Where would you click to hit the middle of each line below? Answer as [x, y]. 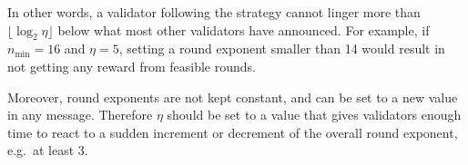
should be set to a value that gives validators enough [314, 115]
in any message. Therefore [80, 115]
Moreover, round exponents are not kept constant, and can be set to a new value [233, 97]
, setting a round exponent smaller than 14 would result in [282, 49]
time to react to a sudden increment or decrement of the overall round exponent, [233, 132]
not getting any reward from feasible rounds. [132, 66]
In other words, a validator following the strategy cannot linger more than [214, 12]
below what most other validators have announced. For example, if [244, 29]
